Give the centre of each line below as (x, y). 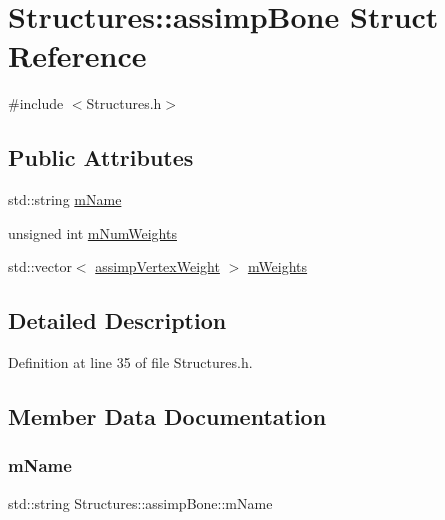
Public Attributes (101, 157)
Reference (77, 55)
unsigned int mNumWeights (92, 232)
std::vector (40, 266)
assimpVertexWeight (157, 266)
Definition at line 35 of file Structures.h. (130, 362)
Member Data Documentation (167, 416)
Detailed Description (117, 320)
